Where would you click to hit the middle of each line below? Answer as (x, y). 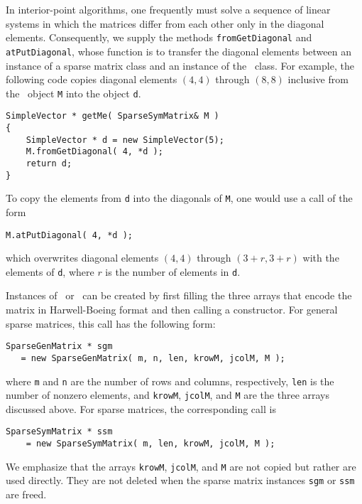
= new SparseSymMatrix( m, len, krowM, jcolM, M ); (150, 444)
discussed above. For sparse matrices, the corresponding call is (141, 408)
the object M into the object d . (73, 93)
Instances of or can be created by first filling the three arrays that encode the (179, 295)
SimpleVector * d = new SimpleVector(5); (125, 140)
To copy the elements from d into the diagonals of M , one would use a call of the (179, 198)
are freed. (26, 494)
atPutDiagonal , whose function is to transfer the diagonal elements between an (179, 51)
